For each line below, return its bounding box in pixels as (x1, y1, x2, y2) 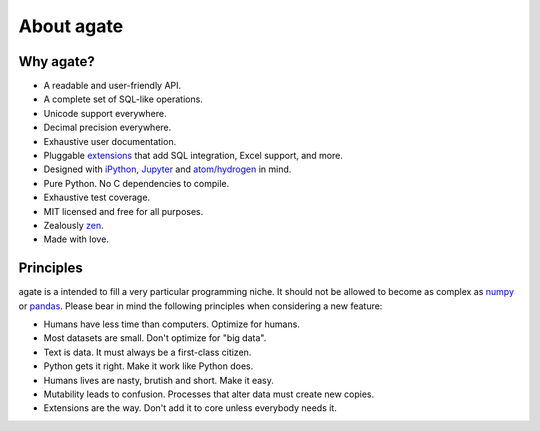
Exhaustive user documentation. (43, 135, 177, 147)
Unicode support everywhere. (43, 107, 167, 119)
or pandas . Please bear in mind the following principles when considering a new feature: (18, 300, 383, 312)
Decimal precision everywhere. (43, 121, 172, 134)
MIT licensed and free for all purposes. (43, 205, 204, 217)
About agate (18, 15, 124, 37)
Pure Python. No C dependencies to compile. (43, 177, 230, 189)
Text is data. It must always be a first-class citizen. (43, 346, 252, 358)
